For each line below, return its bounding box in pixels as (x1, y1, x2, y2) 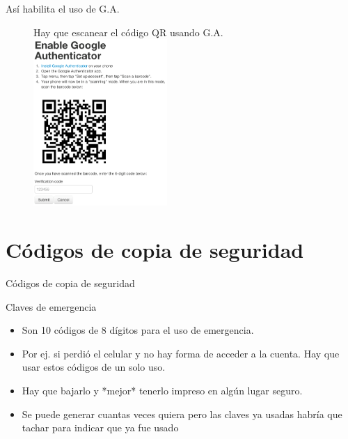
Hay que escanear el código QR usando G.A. (33, 24, 223, 39)
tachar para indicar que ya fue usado (22, 420, 179, 435)
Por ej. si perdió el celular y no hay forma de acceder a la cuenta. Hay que (22, 346, 340, 360)
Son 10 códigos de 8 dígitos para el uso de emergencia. (22, 323, 254, 337)
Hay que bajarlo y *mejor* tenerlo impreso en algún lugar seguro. (22, 383, 303, 398)
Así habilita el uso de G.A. (6, 1, 120, 15)
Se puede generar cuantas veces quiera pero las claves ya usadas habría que (22, 406, 342, 421)
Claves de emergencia (6, 299, 97, 314)
